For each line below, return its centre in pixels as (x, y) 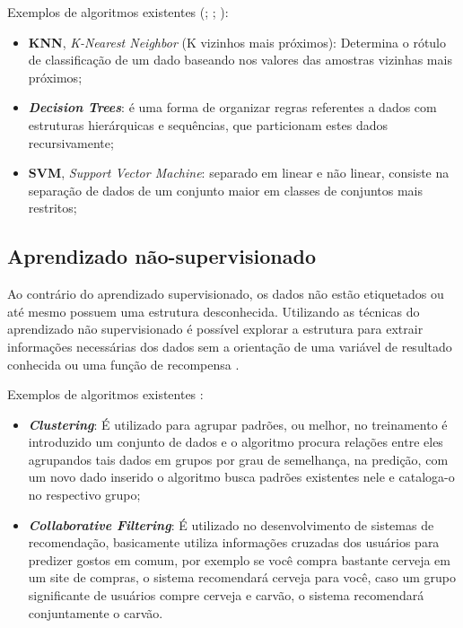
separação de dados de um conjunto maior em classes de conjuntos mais (226, 190)
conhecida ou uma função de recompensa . (123, 364)
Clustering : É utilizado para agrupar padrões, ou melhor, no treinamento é (238, 424)
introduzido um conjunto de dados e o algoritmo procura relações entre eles (236, 442)
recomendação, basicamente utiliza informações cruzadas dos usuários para (234, 542)
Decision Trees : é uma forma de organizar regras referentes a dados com (232, 107)
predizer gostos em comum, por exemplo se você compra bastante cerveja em (239, 559)
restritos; (52, 208)
